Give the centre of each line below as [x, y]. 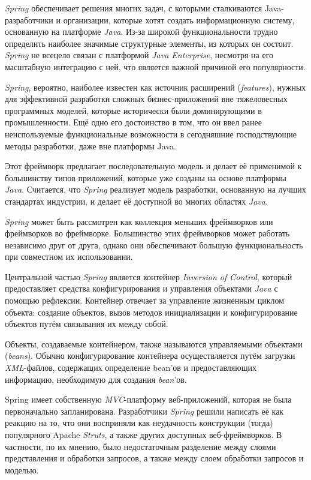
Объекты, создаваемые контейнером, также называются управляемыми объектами [154, 343]
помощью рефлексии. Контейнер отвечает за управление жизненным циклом [145, 300]
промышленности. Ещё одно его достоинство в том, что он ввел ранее [133, 122]
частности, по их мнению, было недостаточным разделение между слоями [141, 446]
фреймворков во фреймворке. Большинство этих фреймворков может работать [147, 233]
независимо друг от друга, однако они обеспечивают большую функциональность [154, 244]
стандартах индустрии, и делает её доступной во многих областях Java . [136, 201]
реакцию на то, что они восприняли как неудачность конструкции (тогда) [139, 423]
